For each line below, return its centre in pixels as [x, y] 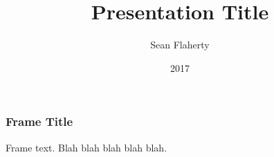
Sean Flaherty [180, 45]
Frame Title [39, 121]
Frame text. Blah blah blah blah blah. [86, 147]
